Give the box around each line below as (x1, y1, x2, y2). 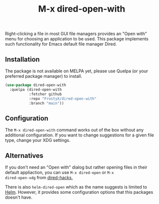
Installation (5, 55, 40, 64)
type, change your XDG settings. (5, 137, 71, 143)
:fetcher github (29, 91, 62, 97)
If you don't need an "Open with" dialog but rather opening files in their (5, 164, 147, 170)
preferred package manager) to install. (5, 73, 83, 79)
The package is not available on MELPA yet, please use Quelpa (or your (5, 68, 148, 74)
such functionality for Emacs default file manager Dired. (5, 41, 117, 47)
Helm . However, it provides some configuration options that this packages (5, 189, 153, 195)
